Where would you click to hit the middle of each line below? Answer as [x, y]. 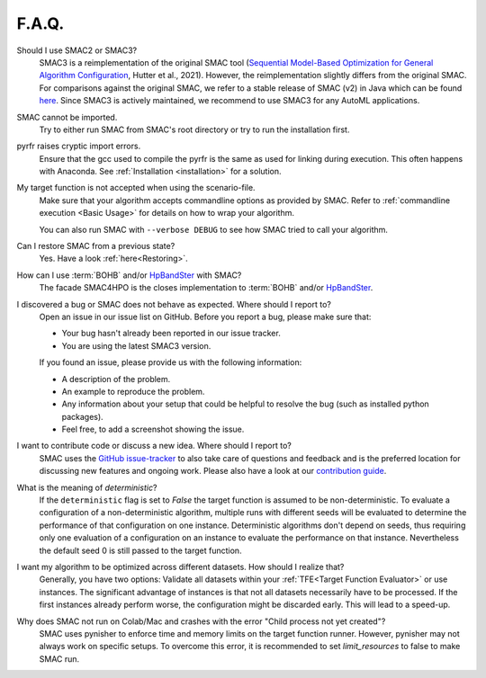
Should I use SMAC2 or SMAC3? [77, 50]
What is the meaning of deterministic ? [87, 487]
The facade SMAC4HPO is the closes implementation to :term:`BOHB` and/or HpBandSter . [206, 288]
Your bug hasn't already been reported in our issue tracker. [171, 334]
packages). [82, 416]
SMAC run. [59, 659]
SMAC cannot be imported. [67, 117]
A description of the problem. [116, 379]
